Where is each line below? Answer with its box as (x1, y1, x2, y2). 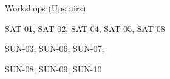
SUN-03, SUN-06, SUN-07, (5, 42, 104, 55)
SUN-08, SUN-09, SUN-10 (5, 62, 102, 75)
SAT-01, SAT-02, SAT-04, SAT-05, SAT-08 (5, 22, 165, 34)
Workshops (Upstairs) (5, 2, 86, 14)
